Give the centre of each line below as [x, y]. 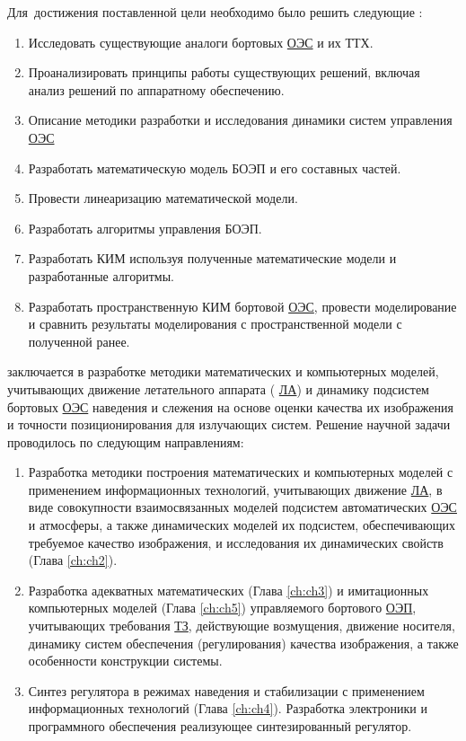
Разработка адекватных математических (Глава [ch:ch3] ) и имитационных [229, 590]
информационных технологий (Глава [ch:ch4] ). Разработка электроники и [228, 708]
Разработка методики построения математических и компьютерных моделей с [241, 472]
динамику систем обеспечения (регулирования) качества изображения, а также [243, 643]
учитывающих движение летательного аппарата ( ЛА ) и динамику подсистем [218, 388]
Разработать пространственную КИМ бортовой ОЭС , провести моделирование [242, 306]
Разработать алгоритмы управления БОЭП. [145, 228]
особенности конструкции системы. [125, 661]
